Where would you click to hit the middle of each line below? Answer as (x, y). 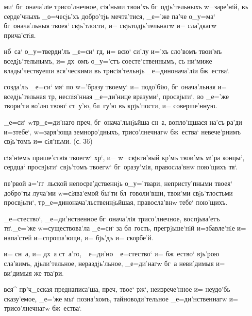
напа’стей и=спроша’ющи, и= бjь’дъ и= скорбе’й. (79, 237)
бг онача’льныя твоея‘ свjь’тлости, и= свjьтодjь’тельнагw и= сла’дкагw (110, 25)
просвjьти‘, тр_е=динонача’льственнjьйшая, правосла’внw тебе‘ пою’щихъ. (116, 202)
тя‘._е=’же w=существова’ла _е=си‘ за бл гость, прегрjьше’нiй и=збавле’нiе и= (125, 228)
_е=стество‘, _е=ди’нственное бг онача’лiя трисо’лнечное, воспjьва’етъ (112, 218)
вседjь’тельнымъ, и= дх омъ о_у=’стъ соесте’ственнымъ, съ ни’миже (108, 60)
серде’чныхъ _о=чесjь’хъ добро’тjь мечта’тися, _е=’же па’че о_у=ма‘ (110, 16)
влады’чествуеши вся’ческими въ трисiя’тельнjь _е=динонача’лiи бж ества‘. (117, 70)
